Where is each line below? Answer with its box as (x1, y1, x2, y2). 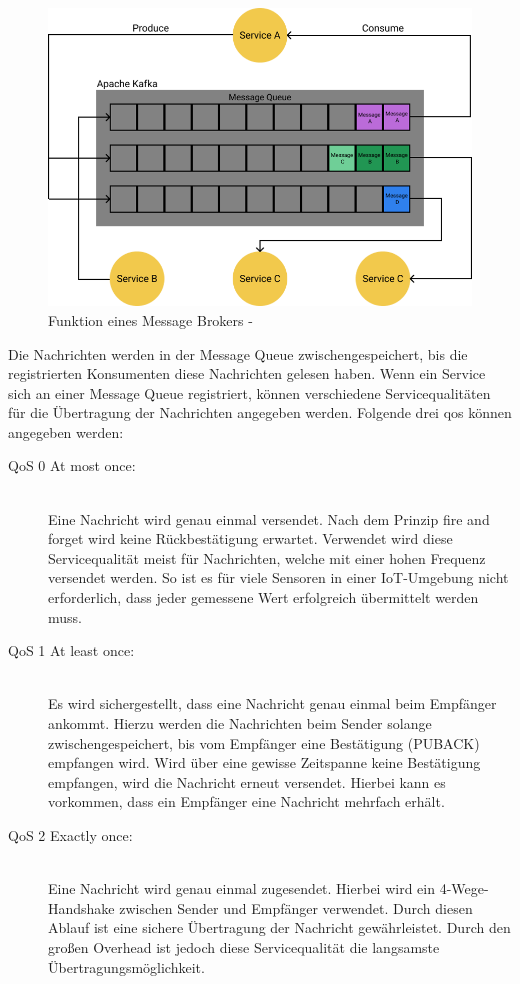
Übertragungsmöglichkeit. (48, 956, 205, 977)
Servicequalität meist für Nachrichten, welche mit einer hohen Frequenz (48, 547, 486, 568)
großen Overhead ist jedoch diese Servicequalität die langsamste (48, 936, 440, 957)
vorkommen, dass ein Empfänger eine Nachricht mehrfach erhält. (48, 791, 445, 812)
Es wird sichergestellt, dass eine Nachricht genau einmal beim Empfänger (48, 693, 497, 714)
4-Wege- (439, 878, 489, 899)
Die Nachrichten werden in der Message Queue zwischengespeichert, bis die (8, 343, 468, 364)
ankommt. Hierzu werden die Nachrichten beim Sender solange (48, 713, 432, 733)
